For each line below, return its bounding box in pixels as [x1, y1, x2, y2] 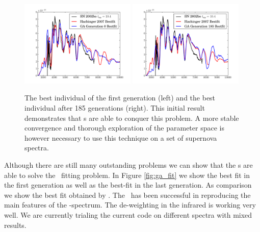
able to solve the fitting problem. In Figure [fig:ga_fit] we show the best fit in [4, 169, 250, 180]
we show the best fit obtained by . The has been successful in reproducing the [4, 189, 251, 200]
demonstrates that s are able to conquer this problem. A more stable [24, 112, 239, 123]
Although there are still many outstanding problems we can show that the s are [4, 159, 253, 170]
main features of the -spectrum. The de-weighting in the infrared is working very [4, 199, 256, 210]
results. [4, 219, 27, 230]
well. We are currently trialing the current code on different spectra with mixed [4, 209, 252, 220]
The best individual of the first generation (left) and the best [24, 92, 216, 103]
